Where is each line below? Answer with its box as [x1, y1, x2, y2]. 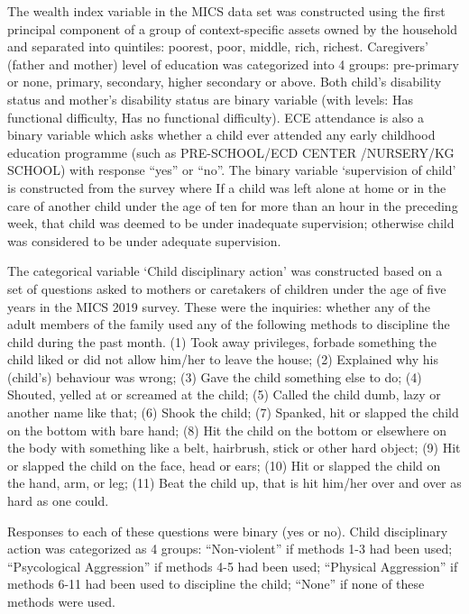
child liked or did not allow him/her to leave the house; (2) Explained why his [7, 350, 439, 369]
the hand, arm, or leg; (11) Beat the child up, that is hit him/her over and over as [7, 473, 462, 492]
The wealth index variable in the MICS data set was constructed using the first [7, 2, 446, 20]
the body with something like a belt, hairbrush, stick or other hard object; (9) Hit [7, 438, 461, 457]
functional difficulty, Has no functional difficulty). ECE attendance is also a [7, 107, 424, 126]
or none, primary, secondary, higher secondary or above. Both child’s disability [7, 72, 442, 91]
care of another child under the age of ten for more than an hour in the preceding [7, 196, 458, 215]
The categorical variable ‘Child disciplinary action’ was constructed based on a [7, 261, 443, 280]
